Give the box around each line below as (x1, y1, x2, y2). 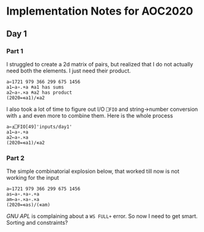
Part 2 (6, 153, 25, 162)
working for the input (6, 174, 59, 181)
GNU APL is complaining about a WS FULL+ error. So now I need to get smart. (6, 213, 198, 220)
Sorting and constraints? (6, 219, 68, 227)
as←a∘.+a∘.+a (6, 191, 40, 197)
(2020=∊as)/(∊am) (6, 202, 51, 208)
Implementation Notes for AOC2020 (6, 4, 194, 18)
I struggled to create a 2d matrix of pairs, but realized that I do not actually (6, 60, 194, 68)
